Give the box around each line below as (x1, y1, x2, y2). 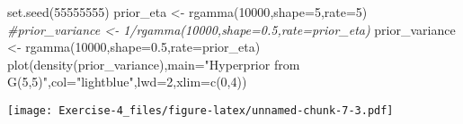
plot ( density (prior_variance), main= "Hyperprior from (7, 54, 300, 73)
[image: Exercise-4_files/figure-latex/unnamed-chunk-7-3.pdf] (7, 103, 394, 117)
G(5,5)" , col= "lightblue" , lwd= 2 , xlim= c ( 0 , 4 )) (7, 72, 247, 91)
